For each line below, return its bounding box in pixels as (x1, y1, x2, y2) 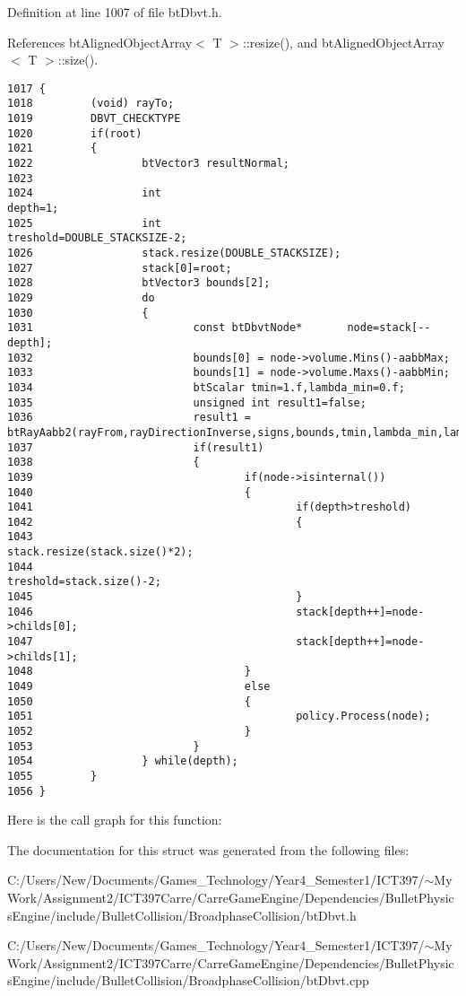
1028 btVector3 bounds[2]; (7, 276, 271, 290)
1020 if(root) (7, 127, 142, 140)
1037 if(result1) (7, 441, 264, 454)
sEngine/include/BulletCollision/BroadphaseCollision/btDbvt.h (7, 905, 357, 924)
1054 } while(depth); (7, 755, 238, 768)
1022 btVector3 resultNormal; (7, 157, 289, 170)
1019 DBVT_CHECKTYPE (7, 112, 181, 126)
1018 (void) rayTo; (7, 97, 175, 110)
